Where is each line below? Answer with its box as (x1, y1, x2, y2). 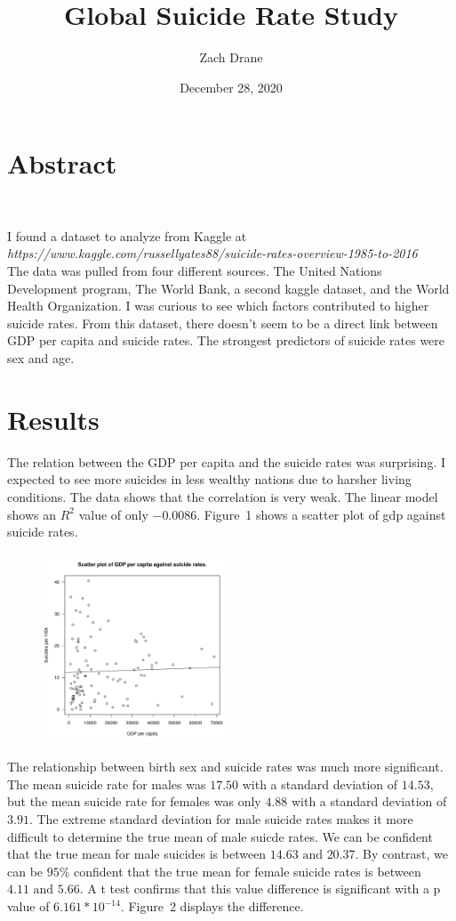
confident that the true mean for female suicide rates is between (74, 861, 421, 880)
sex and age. (7, 349, 75, 367)
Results (7, 400, 100, 437)
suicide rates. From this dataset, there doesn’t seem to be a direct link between (7, 313, 438, 332)
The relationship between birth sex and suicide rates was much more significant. (7, 757, 444, 776)
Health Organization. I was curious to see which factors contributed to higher (7, 296, 429, 315)
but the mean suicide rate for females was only (7, 792, 261, 811)
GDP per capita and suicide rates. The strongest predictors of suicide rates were (7, 331, 445, 350)
